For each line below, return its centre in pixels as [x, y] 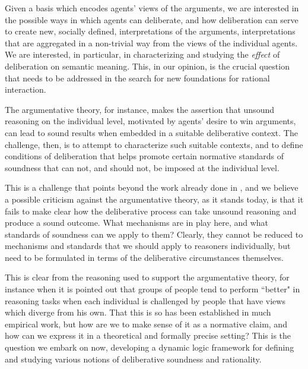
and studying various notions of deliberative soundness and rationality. [133, 359]
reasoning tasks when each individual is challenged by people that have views [145, 300]
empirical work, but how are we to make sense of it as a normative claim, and [146, 324]
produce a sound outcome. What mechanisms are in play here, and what [137, 223]
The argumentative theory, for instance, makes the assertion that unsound [139, 109]
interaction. [26, 89]
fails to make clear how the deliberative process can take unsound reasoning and [151, 211]
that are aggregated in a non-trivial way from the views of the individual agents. [151, 42]
